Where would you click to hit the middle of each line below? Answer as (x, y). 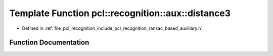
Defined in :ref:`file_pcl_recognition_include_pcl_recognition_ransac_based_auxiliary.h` (112, 28)
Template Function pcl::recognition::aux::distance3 (120, 13)
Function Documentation (49, 43)
